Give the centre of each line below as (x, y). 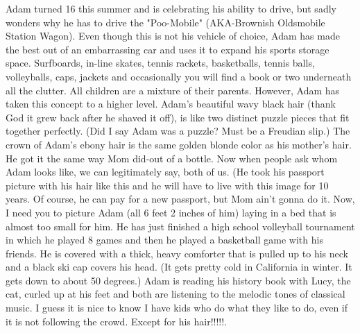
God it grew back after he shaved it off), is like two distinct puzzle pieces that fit (178, 117)
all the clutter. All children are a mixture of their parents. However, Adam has (173, 90)
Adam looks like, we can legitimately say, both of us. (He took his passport (165, 172)
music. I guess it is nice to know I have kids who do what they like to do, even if (177, 308)
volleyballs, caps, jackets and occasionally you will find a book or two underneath (179, 76)
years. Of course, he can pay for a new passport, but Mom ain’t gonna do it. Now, (180, 199)
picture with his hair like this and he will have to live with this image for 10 (167, 185)
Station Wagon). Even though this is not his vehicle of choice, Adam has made (173, 36)
